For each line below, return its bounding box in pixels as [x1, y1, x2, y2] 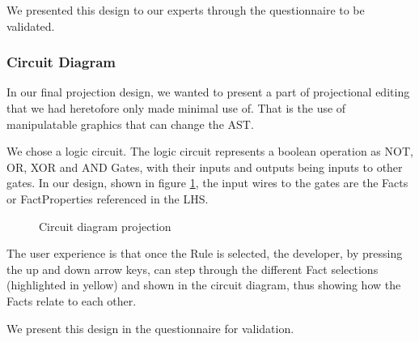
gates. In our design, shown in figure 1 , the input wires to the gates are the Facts [6, 174, 408, 191]
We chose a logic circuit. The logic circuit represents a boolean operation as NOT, [6, 143, 413, 160]
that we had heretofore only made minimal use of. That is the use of [6, 100, 346, 116]
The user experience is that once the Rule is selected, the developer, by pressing [6, 245, 403, 262]
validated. [6, 17, 55, 34]
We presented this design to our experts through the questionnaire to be [6, 2, 365, 18]
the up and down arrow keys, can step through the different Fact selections [6, 260, 379, 277]
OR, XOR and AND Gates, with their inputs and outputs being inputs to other [6, 158, 403, 175]
